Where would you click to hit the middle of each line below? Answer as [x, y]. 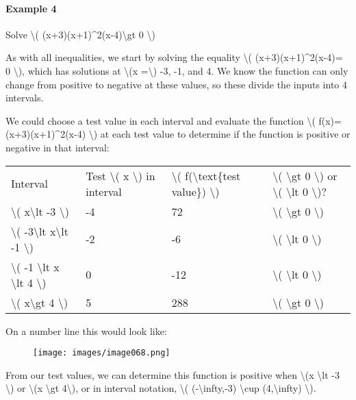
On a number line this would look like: [86, 330]
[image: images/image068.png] [102, 353]
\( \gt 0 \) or [305, 175]
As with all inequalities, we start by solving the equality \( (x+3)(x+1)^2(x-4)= [174, 57]
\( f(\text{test [206, 175]
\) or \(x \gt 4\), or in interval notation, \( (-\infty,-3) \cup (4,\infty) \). [161, 388]
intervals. [25, 98]
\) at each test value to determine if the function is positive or [219, 134]
